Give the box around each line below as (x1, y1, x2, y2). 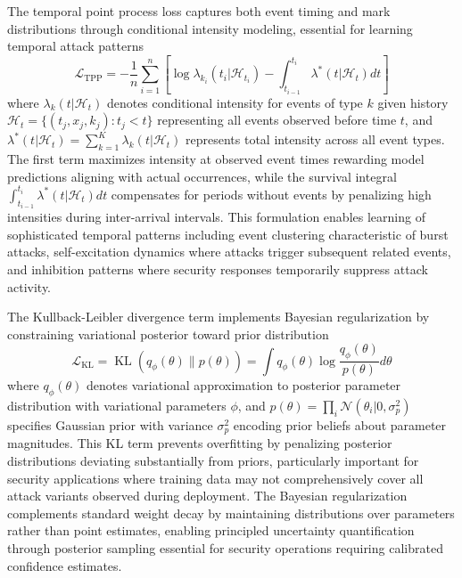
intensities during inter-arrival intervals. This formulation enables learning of (7, 208, 425, 226)
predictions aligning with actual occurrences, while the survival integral (7, 167, 397, 185)
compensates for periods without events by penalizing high (111, 184, 432, 203)
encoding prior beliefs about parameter (233, 415, 447, 434)
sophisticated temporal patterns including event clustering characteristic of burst (7, 224, 449, 243)
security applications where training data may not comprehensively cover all (7, 468, 424, 487)
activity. (7, 277, 52, 296)
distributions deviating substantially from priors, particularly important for (7, 452, 419, 469)
